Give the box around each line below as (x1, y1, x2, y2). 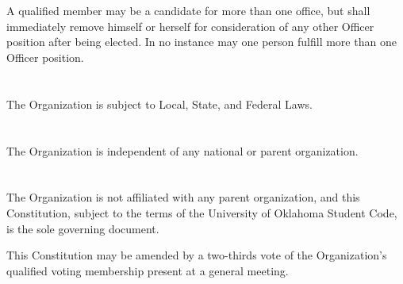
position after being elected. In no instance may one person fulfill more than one (6, 33, 397, 50)
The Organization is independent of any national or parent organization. (6, 142, 359, 159)
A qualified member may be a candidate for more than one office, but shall (6, 2, 370, 19)
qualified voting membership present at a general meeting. (6, 262, 289, 278)
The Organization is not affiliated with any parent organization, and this (6, 189, 360, 205)
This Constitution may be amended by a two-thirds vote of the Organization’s (6, 247, 387, 263)
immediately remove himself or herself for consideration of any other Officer (6, 17, 374, 34)
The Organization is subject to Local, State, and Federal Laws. (6, 95, 313, 112)
